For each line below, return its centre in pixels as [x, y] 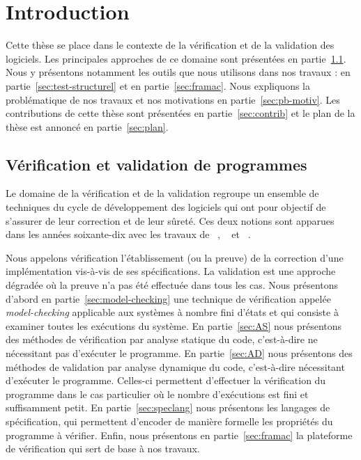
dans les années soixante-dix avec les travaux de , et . [128, 234]
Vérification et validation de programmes [156, 164]
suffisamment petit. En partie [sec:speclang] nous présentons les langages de [168, 407]
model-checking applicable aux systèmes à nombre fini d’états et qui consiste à [172, 312]
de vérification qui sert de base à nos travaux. [103, 449]
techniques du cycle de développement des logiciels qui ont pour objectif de [166, 207]
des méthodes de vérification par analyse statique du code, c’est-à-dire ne [162, 339]
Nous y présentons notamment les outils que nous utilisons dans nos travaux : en [178, 72]
